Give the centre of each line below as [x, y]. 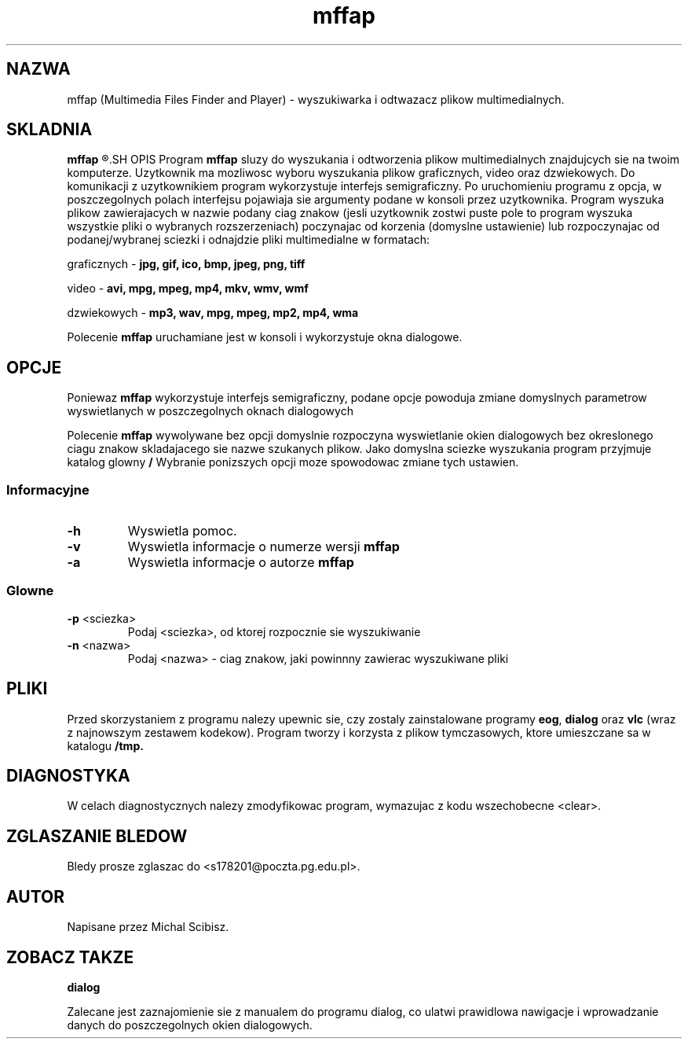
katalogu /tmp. [105, 745]
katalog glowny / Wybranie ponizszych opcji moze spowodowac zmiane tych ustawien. [293, 462]
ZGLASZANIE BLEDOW [97, 836]
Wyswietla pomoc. [182, 531]
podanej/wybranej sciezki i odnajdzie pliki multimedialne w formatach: [249, 240]
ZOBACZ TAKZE [70, 957]
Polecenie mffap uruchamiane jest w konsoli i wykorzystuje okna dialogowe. [265, 337]
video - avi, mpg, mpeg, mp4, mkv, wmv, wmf [188, 289]
